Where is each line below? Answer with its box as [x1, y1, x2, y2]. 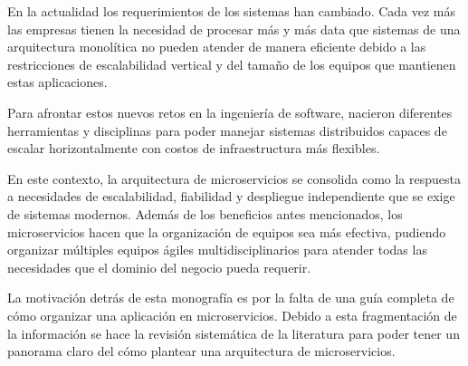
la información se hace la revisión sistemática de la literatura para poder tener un [7, 323, 460, 342]
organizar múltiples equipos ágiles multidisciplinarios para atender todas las [7, 240, 427, 259]
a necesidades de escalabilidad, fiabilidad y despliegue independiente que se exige [7, 187, 455, 206]
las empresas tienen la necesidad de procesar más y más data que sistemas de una [7, 19, 461, 38]
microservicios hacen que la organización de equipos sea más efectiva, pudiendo [7, 222, 446, 241]
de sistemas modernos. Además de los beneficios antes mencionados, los [7, 204, 403, 223]
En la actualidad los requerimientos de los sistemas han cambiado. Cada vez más [7, 2, 456, 20]
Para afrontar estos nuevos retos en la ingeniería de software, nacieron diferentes [7, 102, 453, 121]
